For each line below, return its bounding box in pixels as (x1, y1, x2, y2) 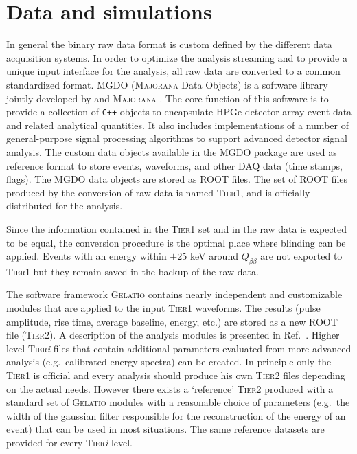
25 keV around (177, 249, 238, 263)
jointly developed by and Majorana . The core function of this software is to (6, 91, 329, 105)
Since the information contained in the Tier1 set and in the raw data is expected (6, 221, 347, 236)
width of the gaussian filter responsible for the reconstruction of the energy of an (6, 408, 346, 422)
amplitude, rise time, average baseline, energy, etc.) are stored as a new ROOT (6, 314, 338, 328)
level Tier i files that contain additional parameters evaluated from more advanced (6, 341, 352, 355)
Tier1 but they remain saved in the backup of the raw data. (6, 264, 259, 278)
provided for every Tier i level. (6, 435, 133, 450)
